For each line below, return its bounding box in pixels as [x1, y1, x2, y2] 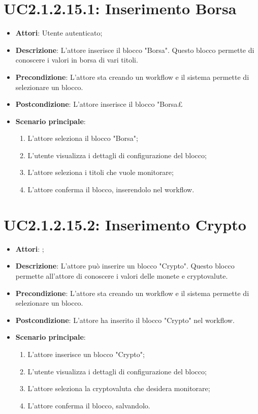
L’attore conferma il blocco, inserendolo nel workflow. [27, 184, 195, 195]
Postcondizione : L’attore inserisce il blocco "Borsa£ [15, 99, 183, 109]
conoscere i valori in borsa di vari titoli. [15, 54, 138, 65]
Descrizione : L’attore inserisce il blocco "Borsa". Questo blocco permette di [15, 44, 254, 55]
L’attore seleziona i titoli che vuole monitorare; [27, 167, 174, 178]
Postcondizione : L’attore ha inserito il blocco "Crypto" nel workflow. [15, 314, 235, 325]
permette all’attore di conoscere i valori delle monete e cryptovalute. [15, 270, 228, 281]
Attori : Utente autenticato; [15, 27, 103, 38]
